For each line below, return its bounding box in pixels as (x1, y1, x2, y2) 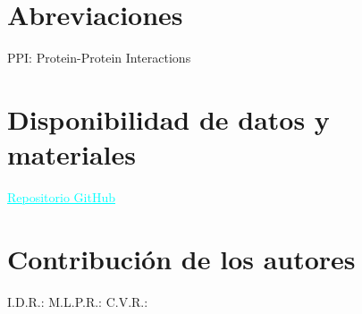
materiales (7, 136, 137, 173)
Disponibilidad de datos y (7, 100, 330, 137)
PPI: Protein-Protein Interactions (7, 48, 191, 67)
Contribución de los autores (7, 240, 356, 276)
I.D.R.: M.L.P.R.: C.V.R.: (7, 292, 148, 310)
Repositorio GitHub (7, 188, 115, 207)
